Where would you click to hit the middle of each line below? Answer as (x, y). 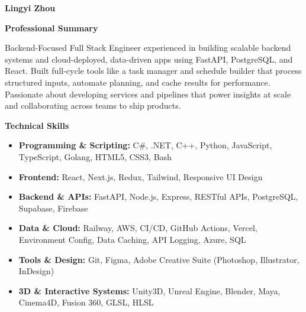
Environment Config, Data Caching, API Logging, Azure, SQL (132, 239)
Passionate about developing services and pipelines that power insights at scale (148, 94)
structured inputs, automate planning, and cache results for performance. (138, 82)
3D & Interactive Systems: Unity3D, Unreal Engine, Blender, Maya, (149, 290)
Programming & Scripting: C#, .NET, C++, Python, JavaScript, (145, 145)
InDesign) (36, 271)
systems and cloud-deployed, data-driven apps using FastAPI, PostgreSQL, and (149, 59)
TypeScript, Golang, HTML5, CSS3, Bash (95, 156)
